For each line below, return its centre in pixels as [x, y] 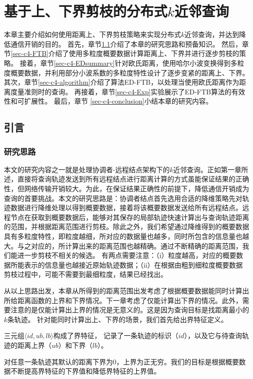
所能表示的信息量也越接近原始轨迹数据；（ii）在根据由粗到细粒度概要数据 [126, 264]
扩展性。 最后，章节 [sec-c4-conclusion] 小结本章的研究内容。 [118, 101]
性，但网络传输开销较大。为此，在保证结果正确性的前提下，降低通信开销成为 [126, 189]
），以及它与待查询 [213, 335]
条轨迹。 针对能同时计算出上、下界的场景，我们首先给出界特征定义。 [117, 319]
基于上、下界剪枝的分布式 [86, 11]
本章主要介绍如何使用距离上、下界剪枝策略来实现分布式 [92, 34]
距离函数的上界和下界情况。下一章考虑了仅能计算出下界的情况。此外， [130, 300]
